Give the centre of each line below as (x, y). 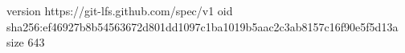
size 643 (26, 42)
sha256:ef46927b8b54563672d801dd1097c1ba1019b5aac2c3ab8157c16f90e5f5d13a (202, 26)
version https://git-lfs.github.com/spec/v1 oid (120, 10)
